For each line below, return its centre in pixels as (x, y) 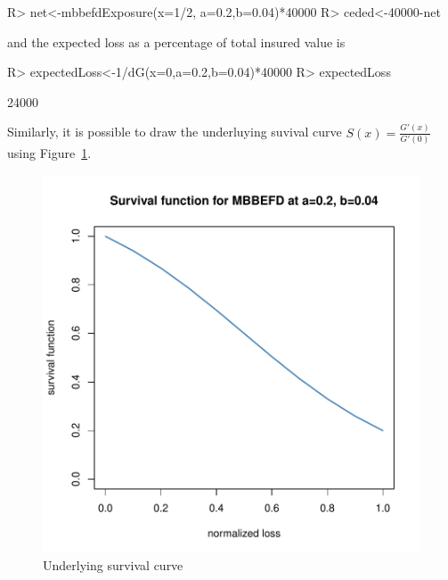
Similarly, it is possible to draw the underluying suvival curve (175, 132)
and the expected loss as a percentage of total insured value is (176, 41)
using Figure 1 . (49, 153)
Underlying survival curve (113, 565)
